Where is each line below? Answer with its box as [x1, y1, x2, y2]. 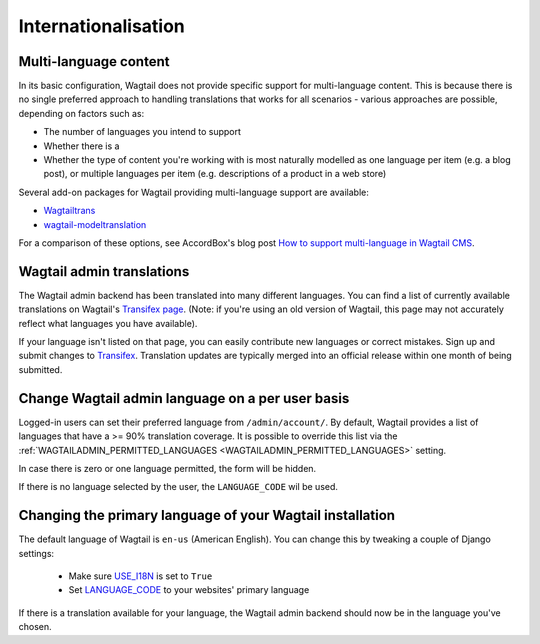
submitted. [18, 363, 63, 375]
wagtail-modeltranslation [43, 218, 147, 230]
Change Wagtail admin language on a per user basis [18, 390, 350, 407]
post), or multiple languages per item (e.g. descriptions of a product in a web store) [43, 168, 387, 180]
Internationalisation [18, 15, 185, 37]
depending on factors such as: [18, 107, 145, 119]
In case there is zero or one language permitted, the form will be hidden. [18, 462, 317, 474]
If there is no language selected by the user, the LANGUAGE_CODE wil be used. [18, 481, 339, 493]
